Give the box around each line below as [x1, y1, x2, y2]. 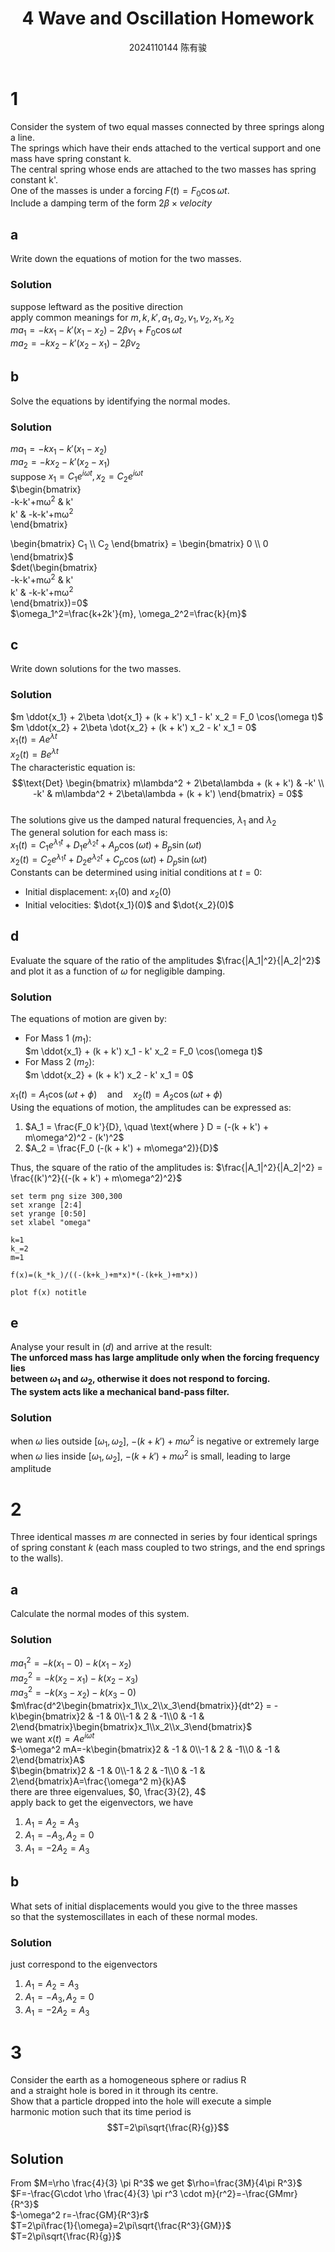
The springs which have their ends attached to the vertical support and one [10, 142, 322, 154]
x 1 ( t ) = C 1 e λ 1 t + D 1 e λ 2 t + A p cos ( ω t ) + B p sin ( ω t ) [10, 837, 202, 853]
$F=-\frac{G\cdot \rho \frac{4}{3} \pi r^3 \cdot [10, 2188, 203, 2200]
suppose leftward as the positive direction [10, 300, 183, 312]
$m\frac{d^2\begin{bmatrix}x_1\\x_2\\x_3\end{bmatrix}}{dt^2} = [10, 1699, 272, 1711]
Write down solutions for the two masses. [10, 663, 182, 675]
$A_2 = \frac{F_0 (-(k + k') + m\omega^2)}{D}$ [24, 1142, 219, 1154]
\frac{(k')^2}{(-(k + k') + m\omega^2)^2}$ [10, 1172, 183, 1184]
